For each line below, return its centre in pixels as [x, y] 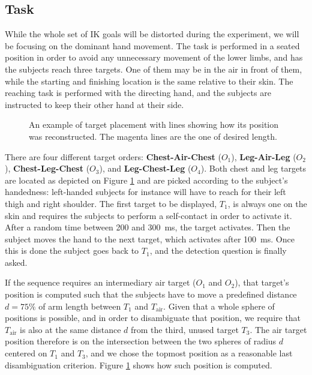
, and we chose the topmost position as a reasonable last [189, 353]
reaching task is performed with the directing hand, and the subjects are [138, 93]
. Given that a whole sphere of [219, 306]
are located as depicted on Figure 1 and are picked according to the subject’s [146, 180]
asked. [16, 262]
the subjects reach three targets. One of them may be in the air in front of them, [154, 69]
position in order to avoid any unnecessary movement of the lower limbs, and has [154, 57]
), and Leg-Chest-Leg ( [145, 168]
